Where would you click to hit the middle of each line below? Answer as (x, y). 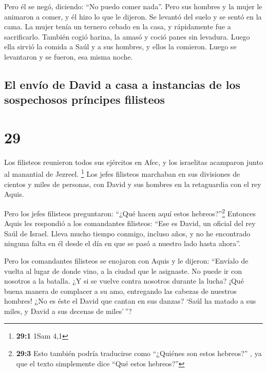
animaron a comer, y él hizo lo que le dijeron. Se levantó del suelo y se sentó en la (133, 16)
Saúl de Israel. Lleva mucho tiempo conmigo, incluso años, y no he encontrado (127, 233)
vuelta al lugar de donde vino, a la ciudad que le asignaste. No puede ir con (123, 271)
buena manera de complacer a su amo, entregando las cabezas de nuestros (120, 291)
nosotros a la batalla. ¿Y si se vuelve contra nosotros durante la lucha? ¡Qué (124, 281)
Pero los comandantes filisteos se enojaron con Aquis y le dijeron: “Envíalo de (126, 260)
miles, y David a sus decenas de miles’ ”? (68, 311)
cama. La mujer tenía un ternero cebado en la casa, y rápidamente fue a (118, 26)
